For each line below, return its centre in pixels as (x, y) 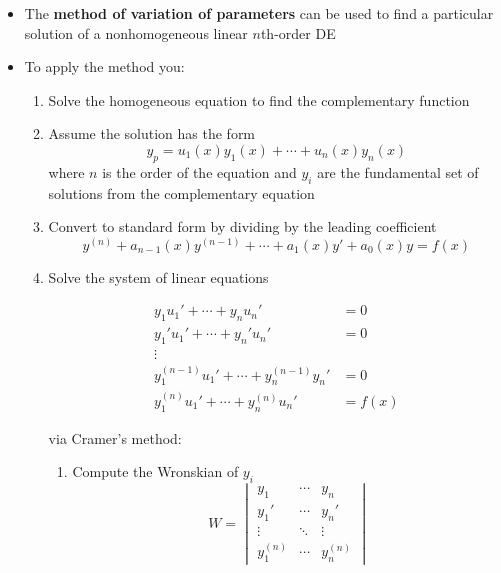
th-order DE (298, 32)
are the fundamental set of (398, 171)
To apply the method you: (104, 66)
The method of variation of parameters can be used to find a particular (259, 13)
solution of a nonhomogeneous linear (136, 32)
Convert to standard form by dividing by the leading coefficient (242, 226)
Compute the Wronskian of (155, 471)
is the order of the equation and (199, 171)
